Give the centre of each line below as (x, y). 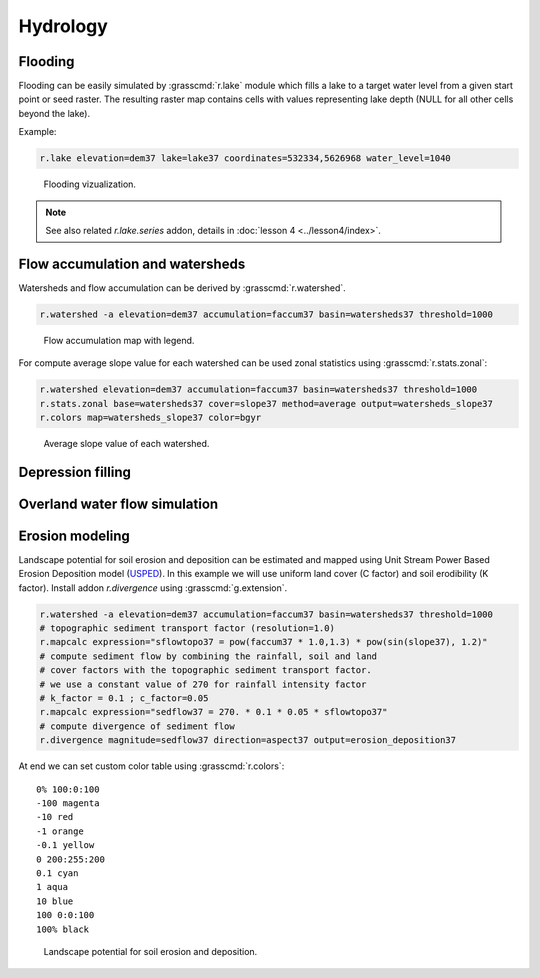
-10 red (55, 817)
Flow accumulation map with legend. (119, 340)
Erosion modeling (74, 535)
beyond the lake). (54, 113)
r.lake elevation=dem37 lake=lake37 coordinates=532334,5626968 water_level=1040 (245, 158)
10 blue (55, 901)
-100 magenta (68, 803)
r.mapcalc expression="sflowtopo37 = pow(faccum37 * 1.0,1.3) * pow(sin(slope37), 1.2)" (264, 642)
